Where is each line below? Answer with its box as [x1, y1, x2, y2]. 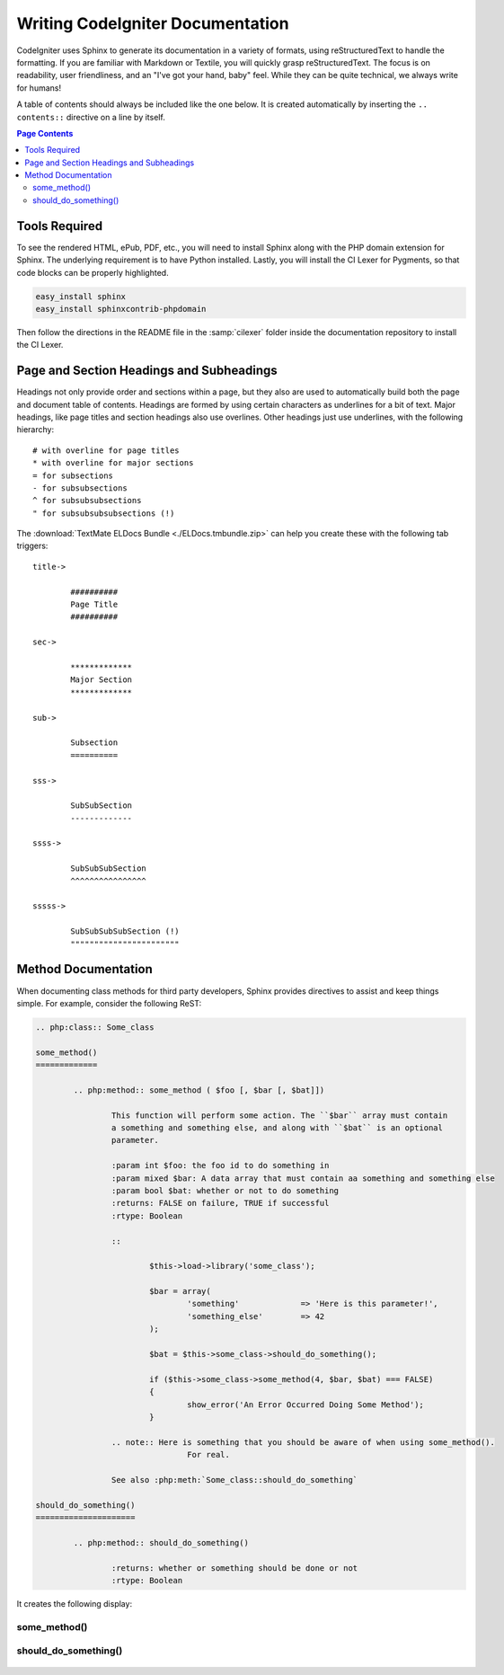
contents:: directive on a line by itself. [16, 111, 165, 122]
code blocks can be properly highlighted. [16, 267, 170, 278]
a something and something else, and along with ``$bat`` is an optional [111, 1123, 444, 1132]
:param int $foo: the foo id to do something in [111, 1160, 330, 1171]
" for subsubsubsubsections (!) [32, 508, 175, 518]
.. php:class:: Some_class [35, 1022, 155, 1032]
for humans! [16, 82, 62, 93]
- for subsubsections [32, 483, 128, 493]
